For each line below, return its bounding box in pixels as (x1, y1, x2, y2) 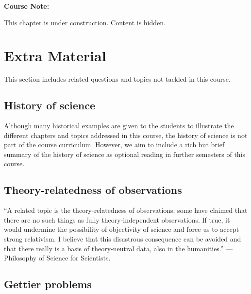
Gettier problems (4, 277, 92, 292)
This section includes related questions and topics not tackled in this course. (4, 74, 231, 84)
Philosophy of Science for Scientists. (4, 253, 111, 263)
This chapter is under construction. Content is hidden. (4, 17, 166, 27)
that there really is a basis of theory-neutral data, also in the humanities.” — (4, 243, 233, 253)
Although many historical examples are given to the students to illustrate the (4, 121, 234, 131)
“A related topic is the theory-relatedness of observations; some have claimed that (4, 205, 248, 215)
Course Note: (4, 1, 50, 11)
